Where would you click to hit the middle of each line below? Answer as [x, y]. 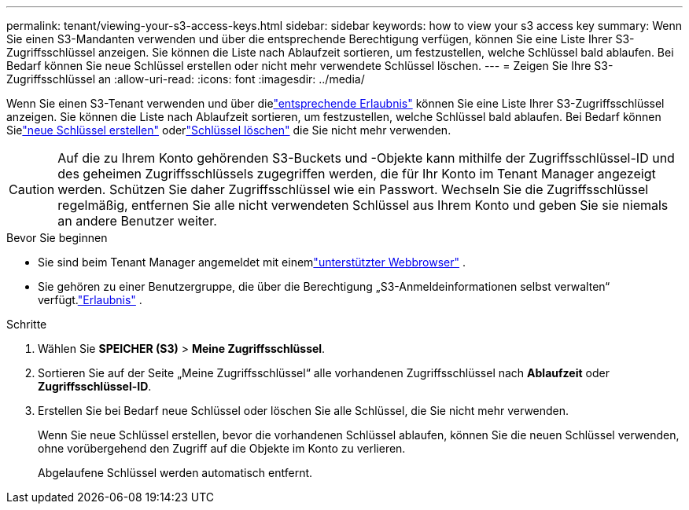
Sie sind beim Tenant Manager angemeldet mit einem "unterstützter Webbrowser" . [252, 262]
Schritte [27, 324]
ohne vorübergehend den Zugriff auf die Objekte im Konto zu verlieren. [222, 448]
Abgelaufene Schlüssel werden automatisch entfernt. [175, 473]
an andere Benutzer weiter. [137, 221]
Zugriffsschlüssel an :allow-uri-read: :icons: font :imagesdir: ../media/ [186, 79]
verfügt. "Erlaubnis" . [90, 300]
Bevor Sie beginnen [57, 238]
